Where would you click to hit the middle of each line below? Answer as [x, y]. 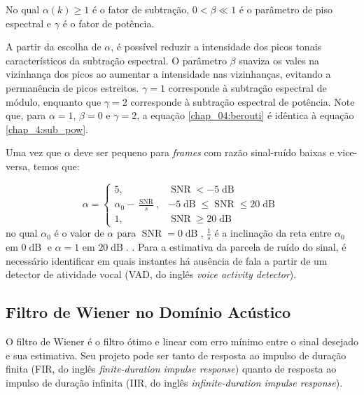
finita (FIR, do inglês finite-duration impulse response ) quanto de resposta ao [171, 369]
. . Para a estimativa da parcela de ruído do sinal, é [236, 247]
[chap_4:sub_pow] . [47, 129]
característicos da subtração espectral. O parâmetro [116, 60]
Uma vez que [34, 152]
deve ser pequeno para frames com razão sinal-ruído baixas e [204, 152]
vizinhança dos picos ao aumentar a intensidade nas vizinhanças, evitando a [168, 74]
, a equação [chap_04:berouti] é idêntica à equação [245, 115]
